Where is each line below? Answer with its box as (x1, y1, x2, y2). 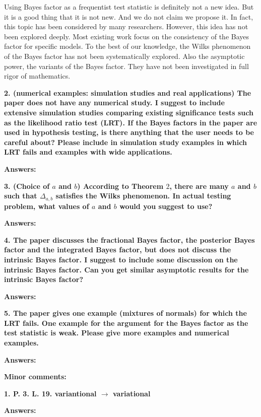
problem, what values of (4, 200, 89, 211)
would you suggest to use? (119, 200, 213, 211)
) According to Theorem (77, 180, 164, 191)
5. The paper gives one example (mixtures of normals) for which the (4, 308, 247, 318)
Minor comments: (4, 371, 67, 382)
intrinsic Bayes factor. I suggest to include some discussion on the (4, 254, 238, 264)
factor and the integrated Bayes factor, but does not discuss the (4, 244, 231, 255)
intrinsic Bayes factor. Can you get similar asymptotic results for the (4, 264, 249, 274)
